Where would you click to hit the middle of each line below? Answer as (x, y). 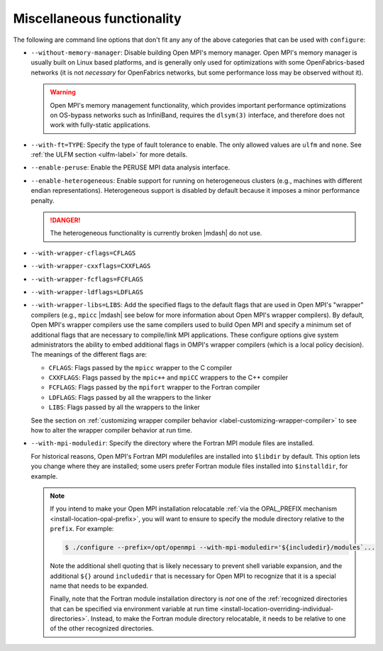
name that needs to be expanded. (99, 586)
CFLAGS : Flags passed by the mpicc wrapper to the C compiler (140, 367)
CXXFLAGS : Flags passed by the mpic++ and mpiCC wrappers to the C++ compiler (168, 378)
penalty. (43, 200)
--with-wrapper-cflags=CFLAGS (83, 253)
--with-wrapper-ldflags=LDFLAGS (87, 292)
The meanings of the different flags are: (89, 355)
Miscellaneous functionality (98, 18)
